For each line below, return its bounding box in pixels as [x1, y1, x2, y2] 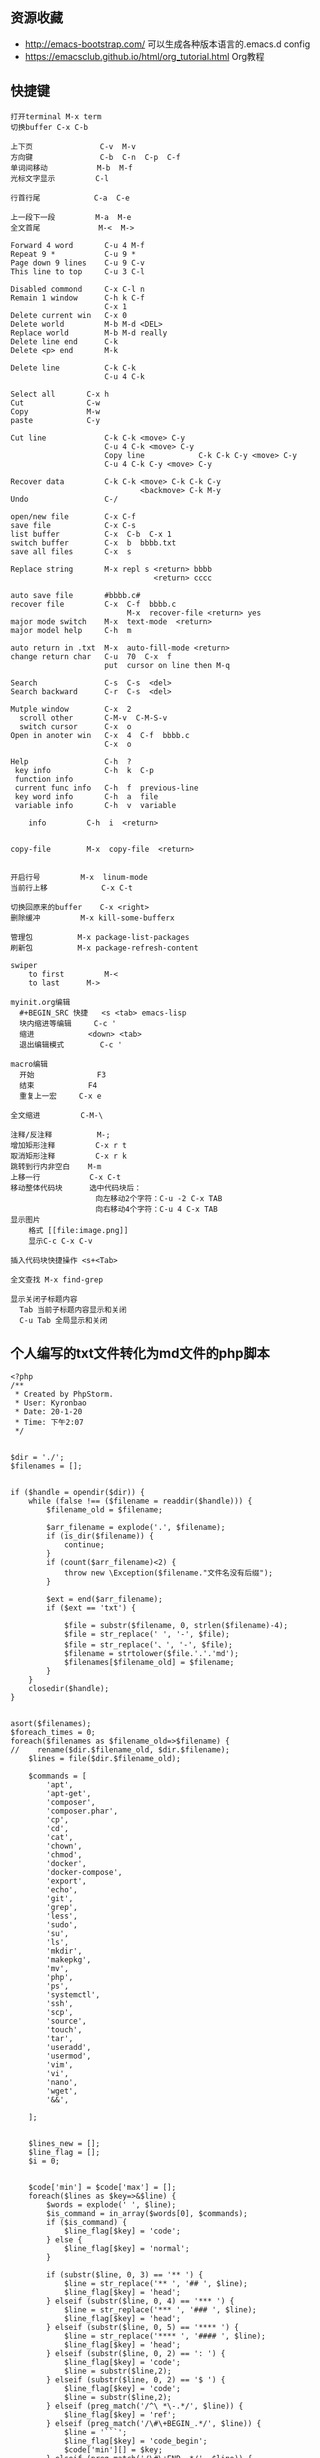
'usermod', [46, 2051, 92, 2062]
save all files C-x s [10, 546, 132, 557]
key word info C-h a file [14, 791, 159, 802]
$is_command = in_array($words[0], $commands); [46, 2209, 248, 2219]
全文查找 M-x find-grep [10, 1274, 103, 1285]
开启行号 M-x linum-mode [10, 872, 148, 882]
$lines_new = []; [28, 2139, 101, 2149]
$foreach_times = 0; [10, 1728, 97, 1738]
